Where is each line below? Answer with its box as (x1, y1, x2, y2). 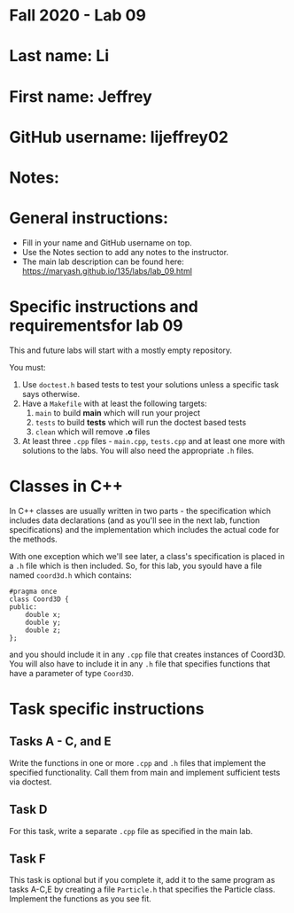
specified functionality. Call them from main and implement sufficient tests (9, 767, 281, 777)
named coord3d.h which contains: (9, 569, 133, 581)
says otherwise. (21, 388, 81, 399)
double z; (25, 626, 62, 635)
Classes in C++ (9, 476, 124, 496)
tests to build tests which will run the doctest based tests (35, 417, 246, 427)
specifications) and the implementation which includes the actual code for (9, 524, 280, 535)
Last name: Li (9, 46, 109, 66)
